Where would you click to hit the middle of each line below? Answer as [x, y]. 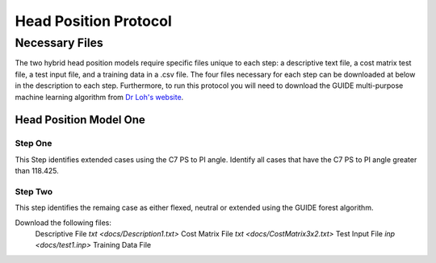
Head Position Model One [80, 120]
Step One [34, 144]
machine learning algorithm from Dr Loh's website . [99, 97]
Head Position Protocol [94, 21]
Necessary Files [59, 43]
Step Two [34, 191]
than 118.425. [37, 171]
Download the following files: [63, 223]
